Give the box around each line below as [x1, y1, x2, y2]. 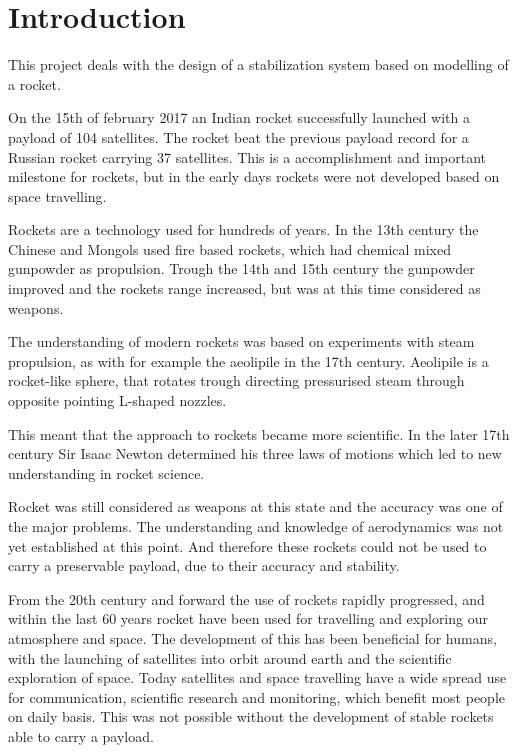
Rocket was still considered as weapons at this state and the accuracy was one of [8, 496, 503, 517]
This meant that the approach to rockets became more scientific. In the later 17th [8, 423, 510, 444]
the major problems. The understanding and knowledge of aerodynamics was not [8, 516, 504, 536]
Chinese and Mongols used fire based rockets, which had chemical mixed [8, 238, 451, 259]
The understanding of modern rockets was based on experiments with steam [8, 331, 475, 352]
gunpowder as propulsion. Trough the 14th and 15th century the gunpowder [8, 258, 475, 279]
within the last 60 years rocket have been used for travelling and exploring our [8, 608, 488, 629]
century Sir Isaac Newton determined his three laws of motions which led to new [8, 443, 502, 464]
